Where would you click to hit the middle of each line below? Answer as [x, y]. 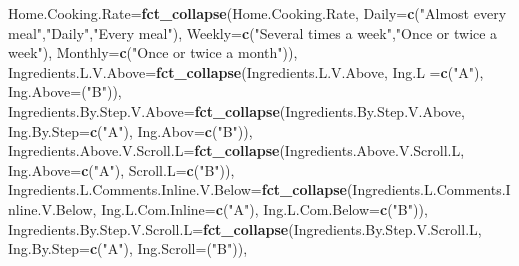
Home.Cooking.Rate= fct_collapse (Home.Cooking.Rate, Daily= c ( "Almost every [257, 13]
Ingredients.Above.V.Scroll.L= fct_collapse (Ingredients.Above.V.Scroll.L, [236, 150]
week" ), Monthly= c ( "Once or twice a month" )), [153, 52]
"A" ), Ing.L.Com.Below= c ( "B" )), [328, 208]
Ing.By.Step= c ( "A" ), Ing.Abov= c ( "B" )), [130, 130]
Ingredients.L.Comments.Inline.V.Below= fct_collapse [177, 189]
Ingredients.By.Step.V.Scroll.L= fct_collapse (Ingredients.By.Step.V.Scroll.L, [245, 228]
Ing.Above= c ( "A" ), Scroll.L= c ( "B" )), [121, 169]
